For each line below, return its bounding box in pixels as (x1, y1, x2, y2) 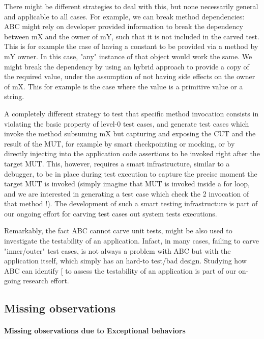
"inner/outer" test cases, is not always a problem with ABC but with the (4, 245, 231, 256)
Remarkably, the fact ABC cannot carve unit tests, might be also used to (4, 225, 232, 236)
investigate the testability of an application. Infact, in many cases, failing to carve (4, 235, 259, 246)
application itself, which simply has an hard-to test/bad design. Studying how (4, 255, 247, 266)
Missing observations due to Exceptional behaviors (4, 325, 186, 336)
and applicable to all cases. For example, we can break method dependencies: (4, 11, 245, 21)
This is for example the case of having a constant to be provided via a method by (4, 41, 258, 52)
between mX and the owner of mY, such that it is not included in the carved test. (4, 31, 259, 41)
